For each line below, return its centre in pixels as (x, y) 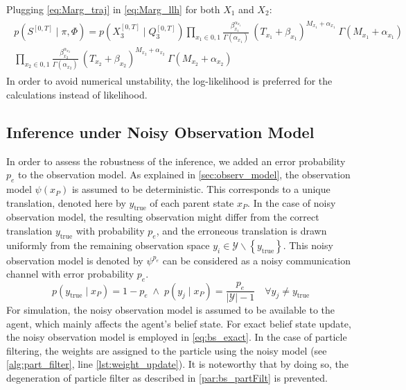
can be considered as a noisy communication (257, 260)
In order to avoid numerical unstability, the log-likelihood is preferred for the (169, 81)
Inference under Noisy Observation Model (160, 132)
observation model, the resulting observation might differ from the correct (163, 217)
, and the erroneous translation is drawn (241, 231)
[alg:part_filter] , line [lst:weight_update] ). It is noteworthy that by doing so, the (177, 364)
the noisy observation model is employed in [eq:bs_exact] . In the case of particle (177, 337)
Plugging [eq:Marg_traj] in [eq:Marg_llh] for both (113, 9)
